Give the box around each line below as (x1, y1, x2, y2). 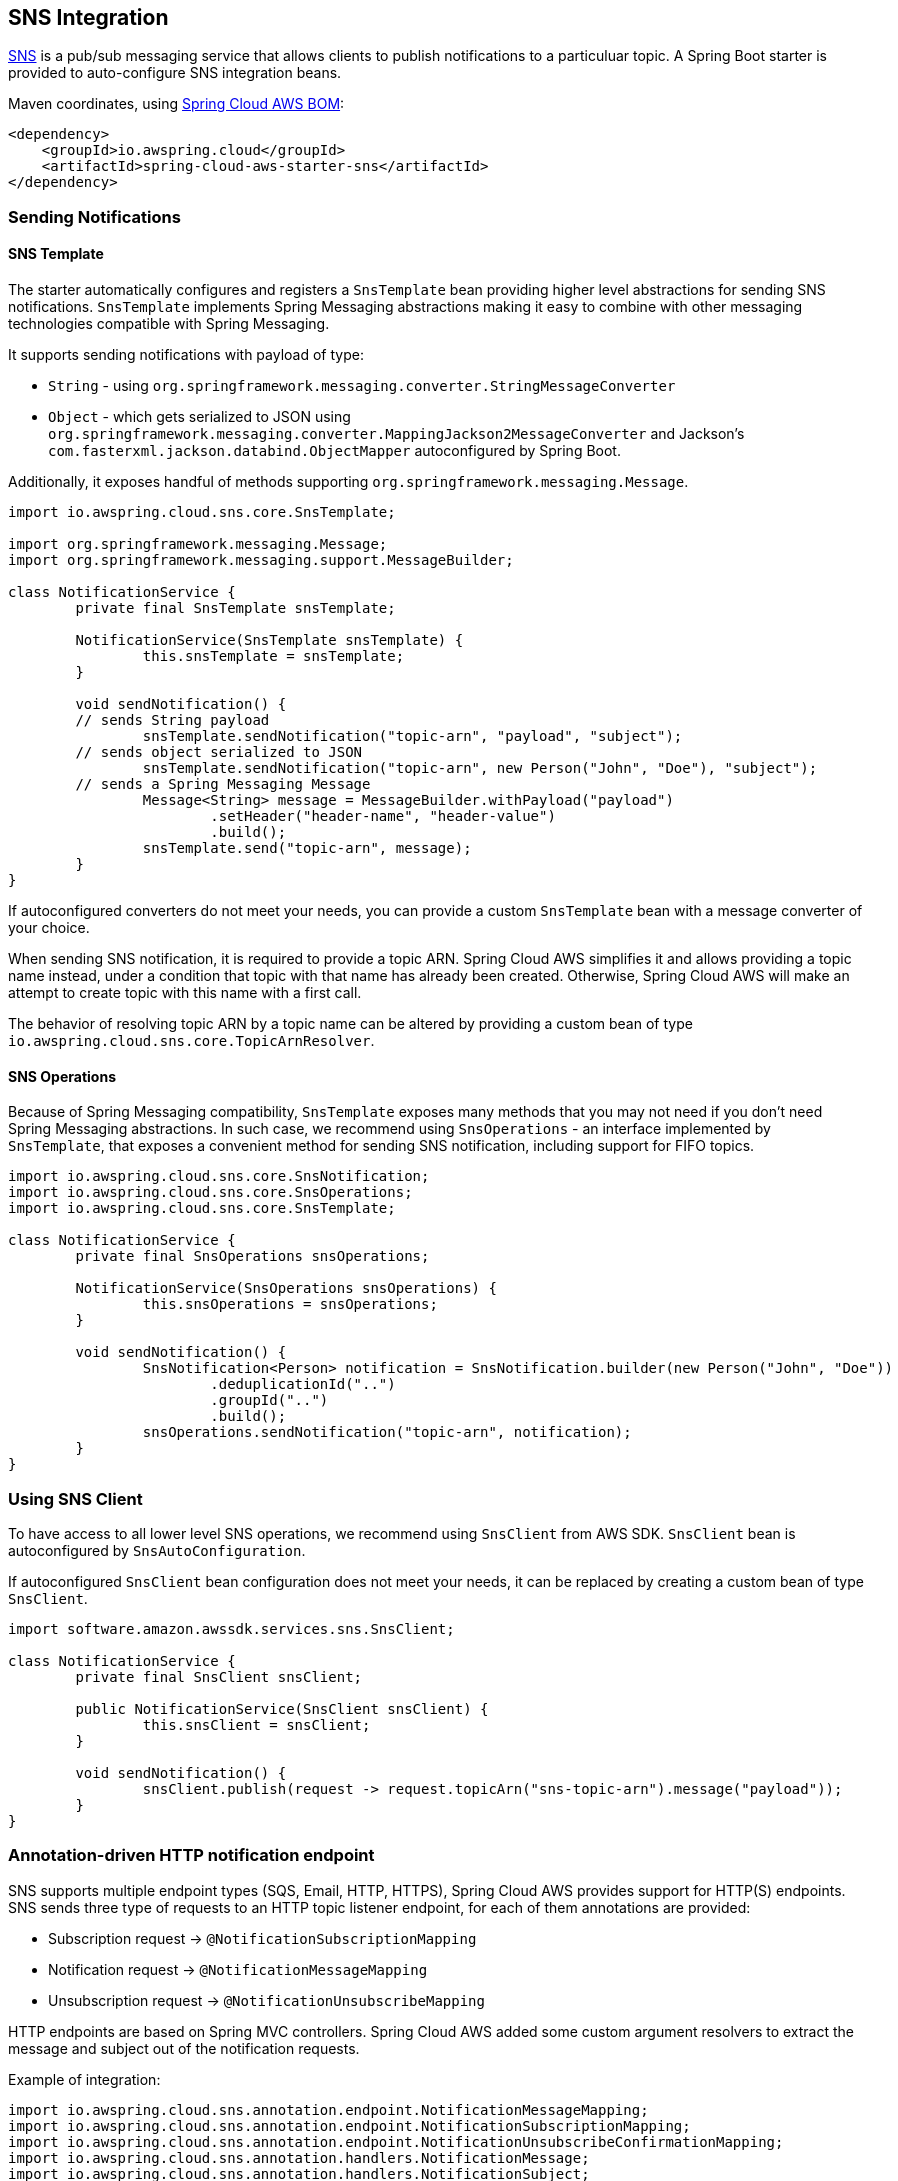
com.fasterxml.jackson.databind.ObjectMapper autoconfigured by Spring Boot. (48, 442, 621, 460)
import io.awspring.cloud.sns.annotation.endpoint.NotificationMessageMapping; (8, 2101, 649, 2118)
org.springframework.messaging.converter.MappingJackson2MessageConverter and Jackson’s (48, 425, 745, 443)
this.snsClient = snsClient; (142, 1716, 371, 1733)
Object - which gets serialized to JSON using (48, 408, 351, 426)
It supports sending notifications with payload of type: (8, 346, 364, 364)
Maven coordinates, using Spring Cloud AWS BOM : (8, 95, 345, 113)
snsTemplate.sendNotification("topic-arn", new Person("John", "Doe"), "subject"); (142, 760, 818, 777)
